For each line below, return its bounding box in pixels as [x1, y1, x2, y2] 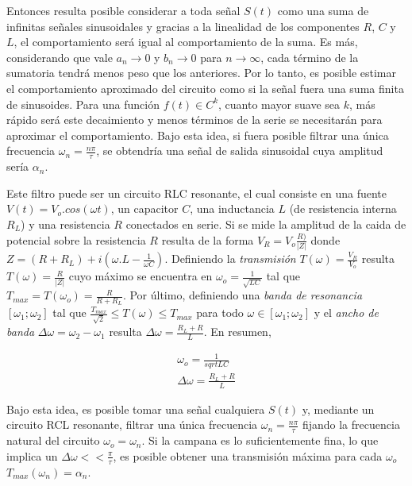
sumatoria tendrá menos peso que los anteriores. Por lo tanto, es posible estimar [6, 64, 397, 81]
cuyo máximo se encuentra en [68, 268, 213, 284]
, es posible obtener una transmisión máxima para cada [113, 447, 383, 464]
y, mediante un [302, 400, 375, 417]
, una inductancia [190, 200, 275, 217]
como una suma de [277, 2, 369, 18]
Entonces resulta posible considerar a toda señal [6, 2, 241, 18]
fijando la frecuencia [302, 416, 400, 433]
